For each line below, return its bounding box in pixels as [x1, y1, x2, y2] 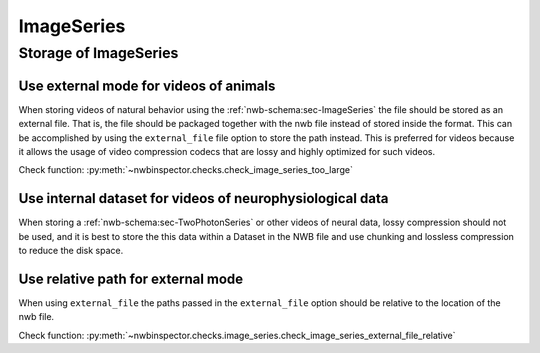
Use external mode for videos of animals [18, 77, 276, 94]
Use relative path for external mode [18, 270, 244, 287]
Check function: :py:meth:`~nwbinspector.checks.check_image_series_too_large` [18, 164, 354, 176]
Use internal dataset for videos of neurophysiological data [18, 190, 389, 207]
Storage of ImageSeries [18, 44, 179, 62]
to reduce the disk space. [18, 244, 124, 256]
